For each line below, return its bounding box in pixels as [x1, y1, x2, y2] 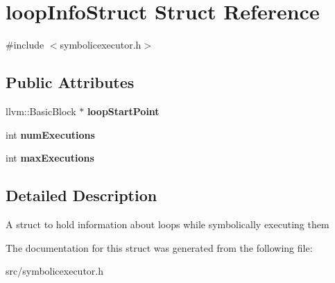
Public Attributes [6, 71, 135, 93]
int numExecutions [6, 127, 95, 141]
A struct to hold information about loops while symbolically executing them [6, 216, 329, 231]
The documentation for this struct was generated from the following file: [6, 240, 313, 255]
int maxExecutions [6, 151, 94, 165]
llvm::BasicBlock [6, 103, 76, 118]
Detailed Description [6, 185, 157, 206]
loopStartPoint [87, 103, 160, 118]
